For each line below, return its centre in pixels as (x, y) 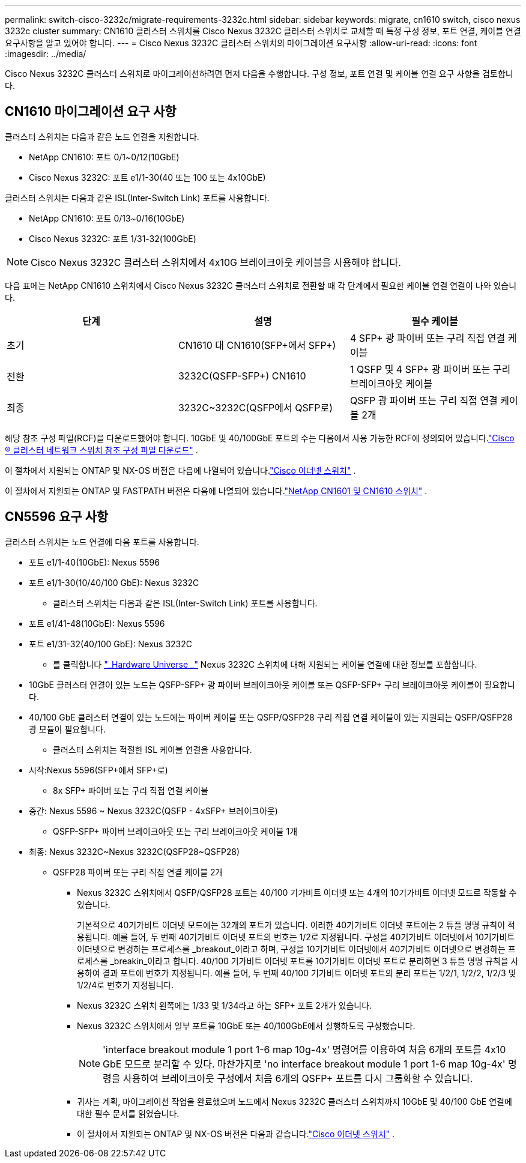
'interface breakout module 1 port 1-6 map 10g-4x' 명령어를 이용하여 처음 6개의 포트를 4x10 (304, 1049)
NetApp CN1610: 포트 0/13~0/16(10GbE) (107, 218)
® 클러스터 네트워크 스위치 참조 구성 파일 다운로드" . (101, 450)
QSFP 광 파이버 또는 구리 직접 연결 (424, 400)
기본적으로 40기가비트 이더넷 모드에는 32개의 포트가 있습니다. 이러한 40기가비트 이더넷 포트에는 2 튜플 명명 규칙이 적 (296, 925)
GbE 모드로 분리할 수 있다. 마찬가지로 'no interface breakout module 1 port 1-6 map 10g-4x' (304, 1064)
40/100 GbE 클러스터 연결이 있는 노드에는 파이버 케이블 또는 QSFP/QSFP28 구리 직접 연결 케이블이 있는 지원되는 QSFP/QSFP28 (271, 717)
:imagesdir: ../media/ (46, 54)
